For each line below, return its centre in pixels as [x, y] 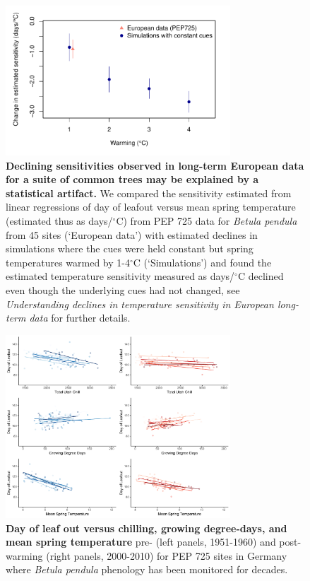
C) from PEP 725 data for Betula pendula [207, 220]
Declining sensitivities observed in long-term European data [155, 165]
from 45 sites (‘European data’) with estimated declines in [132, 234]
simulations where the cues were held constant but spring [130, 248]
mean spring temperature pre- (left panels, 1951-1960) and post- [154, 542]
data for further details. [80, 318]
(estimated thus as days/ [59, 220]
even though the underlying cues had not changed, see [123, 289]
